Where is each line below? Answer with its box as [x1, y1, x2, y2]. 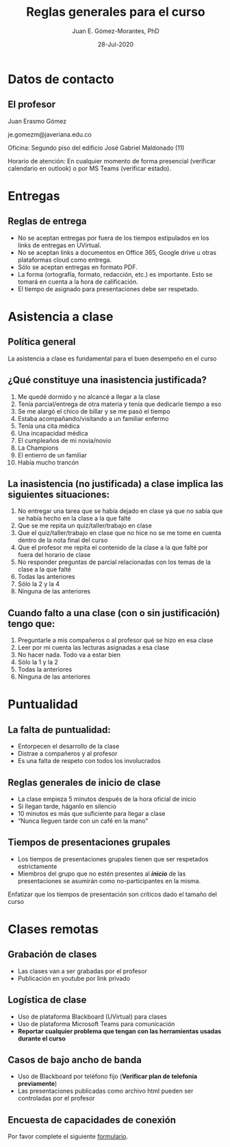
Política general [8, 336, 76, 348]
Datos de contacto [8, 71, 115, 87]
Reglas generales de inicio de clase [8, 777, 161, 788]
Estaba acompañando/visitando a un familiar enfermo [17, 414, 169, 422]
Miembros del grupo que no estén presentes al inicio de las [17, 870, 186, 878]
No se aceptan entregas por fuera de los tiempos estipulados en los [17, 234, 209, 242]
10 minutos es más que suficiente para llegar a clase [17, 810, 166, 817]
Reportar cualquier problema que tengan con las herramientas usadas [17, 1027, 222, 1035]
